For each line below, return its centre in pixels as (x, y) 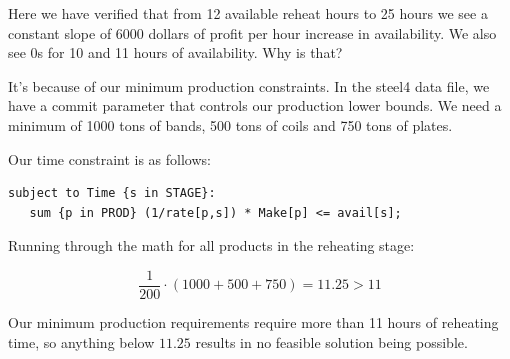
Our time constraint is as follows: (109, 158)
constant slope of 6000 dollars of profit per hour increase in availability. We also (252, 32)
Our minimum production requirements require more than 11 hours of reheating (253, 322)
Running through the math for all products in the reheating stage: (211, 245)
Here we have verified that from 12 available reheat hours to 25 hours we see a (248, 13)
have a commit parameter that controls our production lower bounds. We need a (255, 105)
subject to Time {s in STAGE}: (112, 193)
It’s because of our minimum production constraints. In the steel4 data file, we (249, 85)
